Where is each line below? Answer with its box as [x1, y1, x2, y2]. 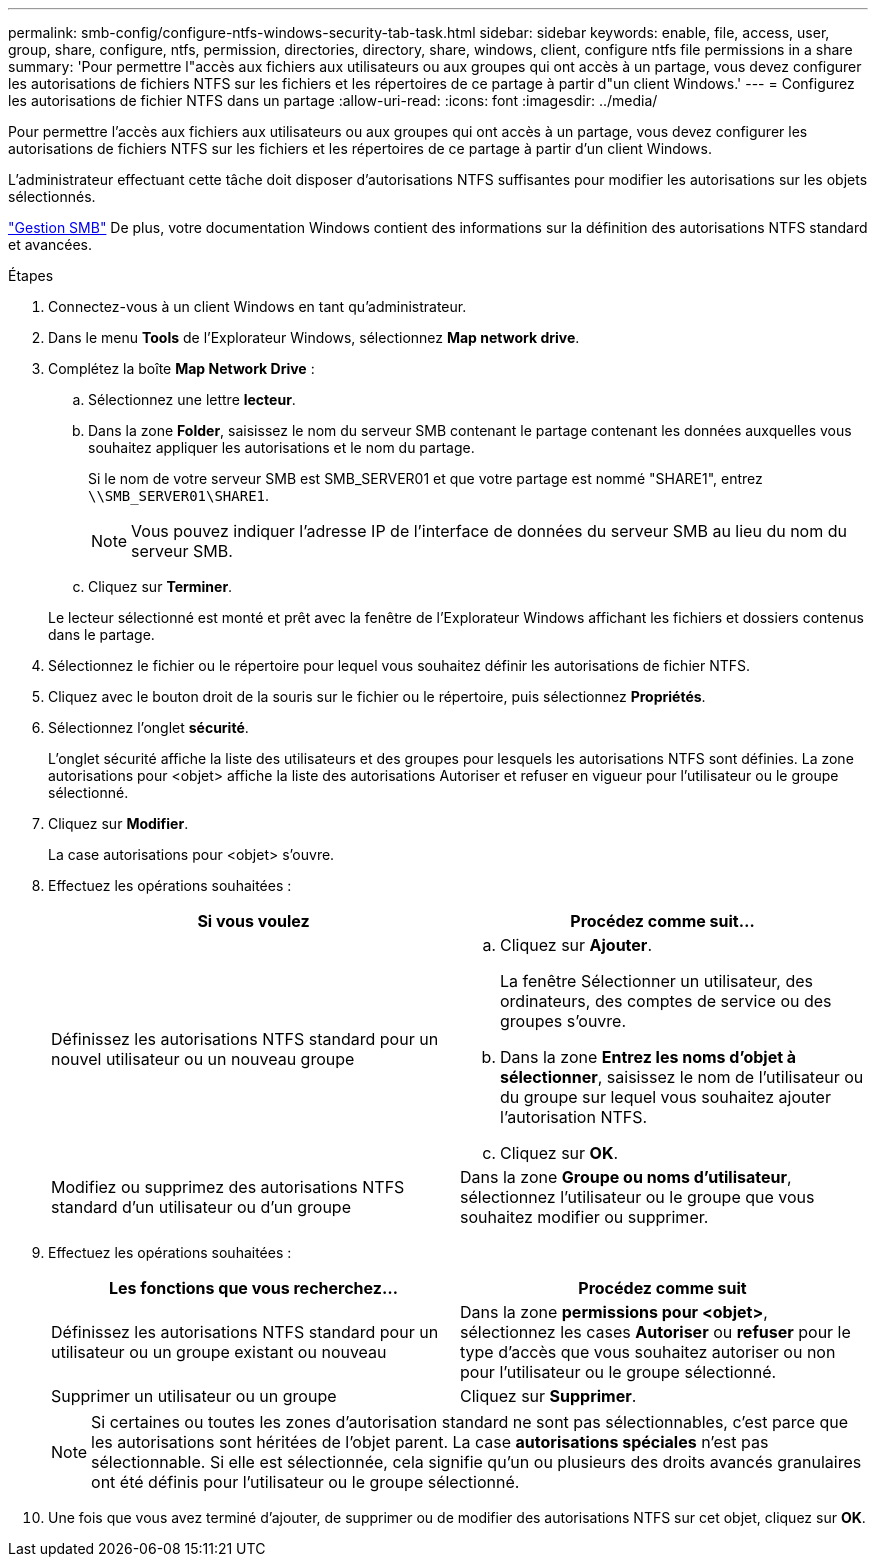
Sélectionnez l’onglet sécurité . [48, 719, 249, 736]
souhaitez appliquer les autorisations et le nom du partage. [88, 439, 475, 456]
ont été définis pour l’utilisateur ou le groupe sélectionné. [91, 1472, 520, 1492]
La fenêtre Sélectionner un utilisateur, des [500, 971, 814, 991]
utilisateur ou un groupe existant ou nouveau [51, 1342, 387, 1362]
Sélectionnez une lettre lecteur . [88, 391, 296, 408]
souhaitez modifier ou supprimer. [460, 1207, 709, 1227]
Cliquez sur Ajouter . [500, 935, 652, 955]
